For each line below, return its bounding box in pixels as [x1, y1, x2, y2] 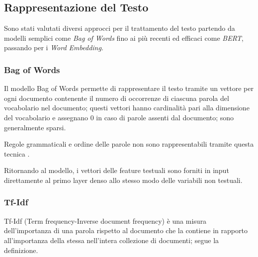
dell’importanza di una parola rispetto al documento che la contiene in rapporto [4, 225, 248, 236]
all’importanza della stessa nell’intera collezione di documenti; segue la [4, 235, 219, 245]
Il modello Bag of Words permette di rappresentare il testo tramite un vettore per [4, 83, 254, 93]
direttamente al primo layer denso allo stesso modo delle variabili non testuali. [4, 174, 243, 185]
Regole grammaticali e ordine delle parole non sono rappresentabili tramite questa [4, 139, 254, 149]
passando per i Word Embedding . [4, 42, 103, 53]
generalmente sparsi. [4, 122, 66, 132]
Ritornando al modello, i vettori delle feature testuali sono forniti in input [4, 165, 229, 175]
